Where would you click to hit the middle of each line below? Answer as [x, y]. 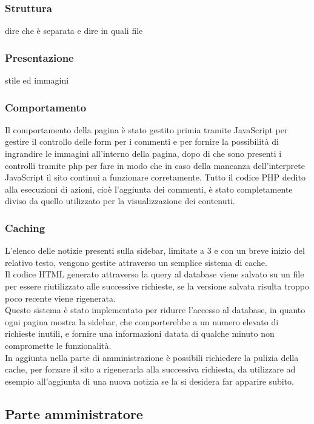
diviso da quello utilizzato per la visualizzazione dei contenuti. [120, 201]
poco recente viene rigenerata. [60, 298]
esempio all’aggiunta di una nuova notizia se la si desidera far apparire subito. [149, 381]
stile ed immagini [37, 80]
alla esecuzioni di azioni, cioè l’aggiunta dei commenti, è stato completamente [149, 189]
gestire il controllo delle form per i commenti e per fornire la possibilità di [142, 141]
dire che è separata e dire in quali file [74, 31]
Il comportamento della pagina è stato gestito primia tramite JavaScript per [146, 129]
